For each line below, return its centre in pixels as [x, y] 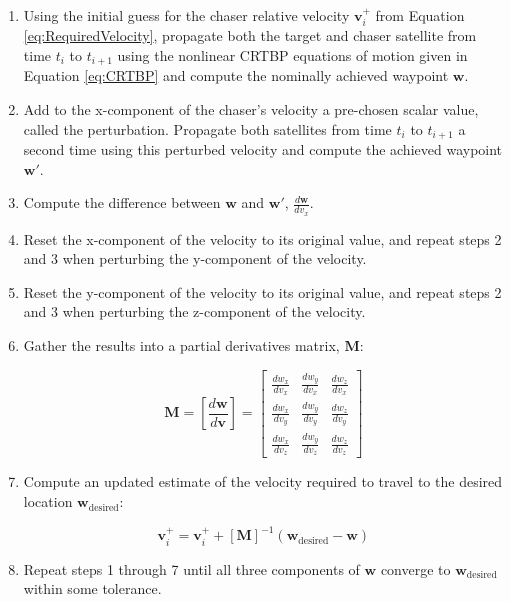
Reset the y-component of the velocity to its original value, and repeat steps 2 [262, 291]
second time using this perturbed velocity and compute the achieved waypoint [263, 149]
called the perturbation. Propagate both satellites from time [207, 128]
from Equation [420, 15]
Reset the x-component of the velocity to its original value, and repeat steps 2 [262, 238]
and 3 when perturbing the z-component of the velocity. [194, 311]
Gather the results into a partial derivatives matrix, [181, 344]
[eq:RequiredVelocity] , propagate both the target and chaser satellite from [250, 35]
